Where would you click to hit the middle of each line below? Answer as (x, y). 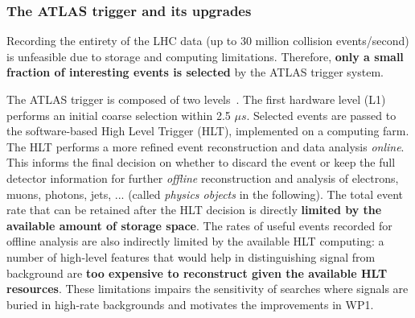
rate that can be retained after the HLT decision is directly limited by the (194, 210)
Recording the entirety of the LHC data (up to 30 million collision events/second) (208, 41)
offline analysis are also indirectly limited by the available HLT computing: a (195, 241)
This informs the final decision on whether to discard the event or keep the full (201, 162)
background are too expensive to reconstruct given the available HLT (197, 273)
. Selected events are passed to (321, 115)
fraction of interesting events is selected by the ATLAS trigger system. (195, 72)
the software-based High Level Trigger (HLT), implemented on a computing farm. (208, 131)
